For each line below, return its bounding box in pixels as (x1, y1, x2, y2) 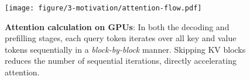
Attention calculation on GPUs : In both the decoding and (5, 20, 230, 32)
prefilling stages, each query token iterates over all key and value (5, 32, 237, 44)
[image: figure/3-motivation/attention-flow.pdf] (5, 4, 202, 12)
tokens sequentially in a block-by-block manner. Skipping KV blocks (5, 43, 246, 55)
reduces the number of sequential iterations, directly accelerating (5, 54, 237, 67)
